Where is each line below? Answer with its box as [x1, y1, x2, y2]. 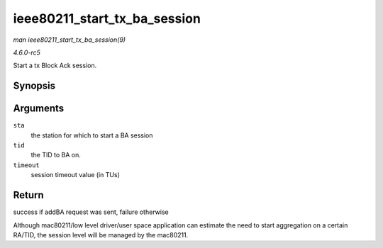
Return [13, 189, 44, 201]
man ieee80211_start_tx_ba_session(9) [13, 35, 126, 44]
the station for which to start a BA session [30, 131, 153, 140]
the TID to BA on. [30, 151, 82, 159]
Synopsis [13, 80, 56, 92]
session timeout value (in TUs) [30, 171, 120, 179]
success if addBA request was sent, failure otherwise [13, 208, 170, 216]
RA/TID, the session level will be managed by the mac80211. [13, 230, 189, 239]
